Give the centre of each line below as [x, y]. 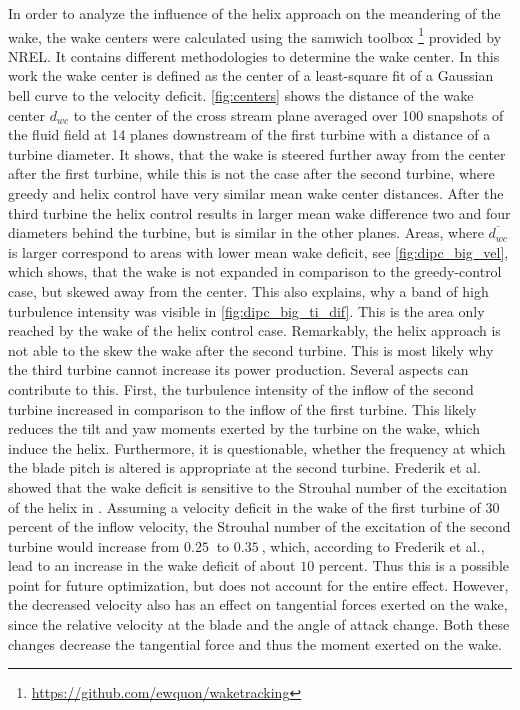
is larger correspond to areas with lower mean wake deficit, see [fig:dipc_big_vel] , [258, 251]
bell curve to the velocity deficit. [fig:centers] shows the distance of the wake [241, 95]
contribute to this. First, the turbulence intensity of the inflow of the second [241, 388]
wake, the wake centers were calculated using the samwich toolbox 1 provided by [255, 35]
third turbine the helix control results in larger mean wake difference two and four [259, 212]
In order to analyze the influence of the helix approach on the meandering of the [254, 13]
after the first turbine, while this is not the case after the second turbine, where [251, 173]
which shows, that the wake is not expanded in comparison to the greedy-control [255, 271]
